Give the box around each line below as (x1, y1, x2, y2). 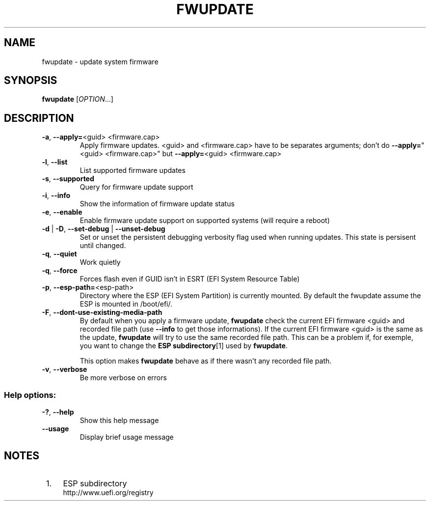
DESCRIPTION (4, 112, 74, 124)
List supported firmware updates (80, 166, 186, 175)
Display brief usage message (80, 433, 174, 442)
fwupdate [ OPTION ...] (42, 95, 113, 104)
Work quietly (80, 258, 121, 267)
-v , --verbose (42, 365, 87, 374)
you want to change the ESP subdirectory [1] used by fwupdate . (80, 341, 288, 350)
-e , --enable (42, 208, 82, 217)
